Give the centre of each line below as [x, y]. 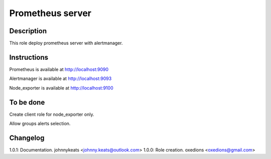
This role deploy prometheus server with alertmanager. [66, 43]
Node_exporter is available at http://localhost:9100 [61, 88]
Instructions [29, 57]
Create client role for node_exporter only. [52, 114]
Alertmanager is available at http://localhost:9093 [60, 78]
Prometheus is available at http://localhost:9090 [59, 69]
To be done [27, 102]
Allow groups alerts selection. [40, 124]
